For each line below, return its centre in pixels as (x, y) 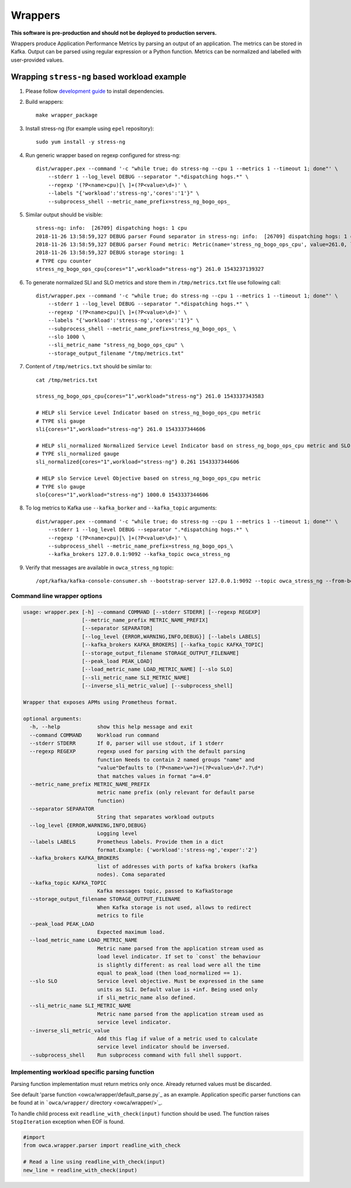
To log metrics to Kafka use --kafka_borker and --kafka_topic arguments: (121, 508)
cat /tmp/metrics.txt (67, 380)
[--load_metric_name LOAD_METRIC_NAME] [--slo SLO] (157, 669)
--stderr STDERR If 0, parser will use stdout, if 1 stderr (127, 743)
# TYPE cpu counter (64, 261)
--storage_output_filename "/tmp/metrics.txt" (116, 353)
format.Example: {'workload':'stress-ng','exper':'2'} (177, 850)
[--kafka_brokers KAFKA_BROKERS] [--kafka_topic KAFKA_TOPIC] (173, 645)
